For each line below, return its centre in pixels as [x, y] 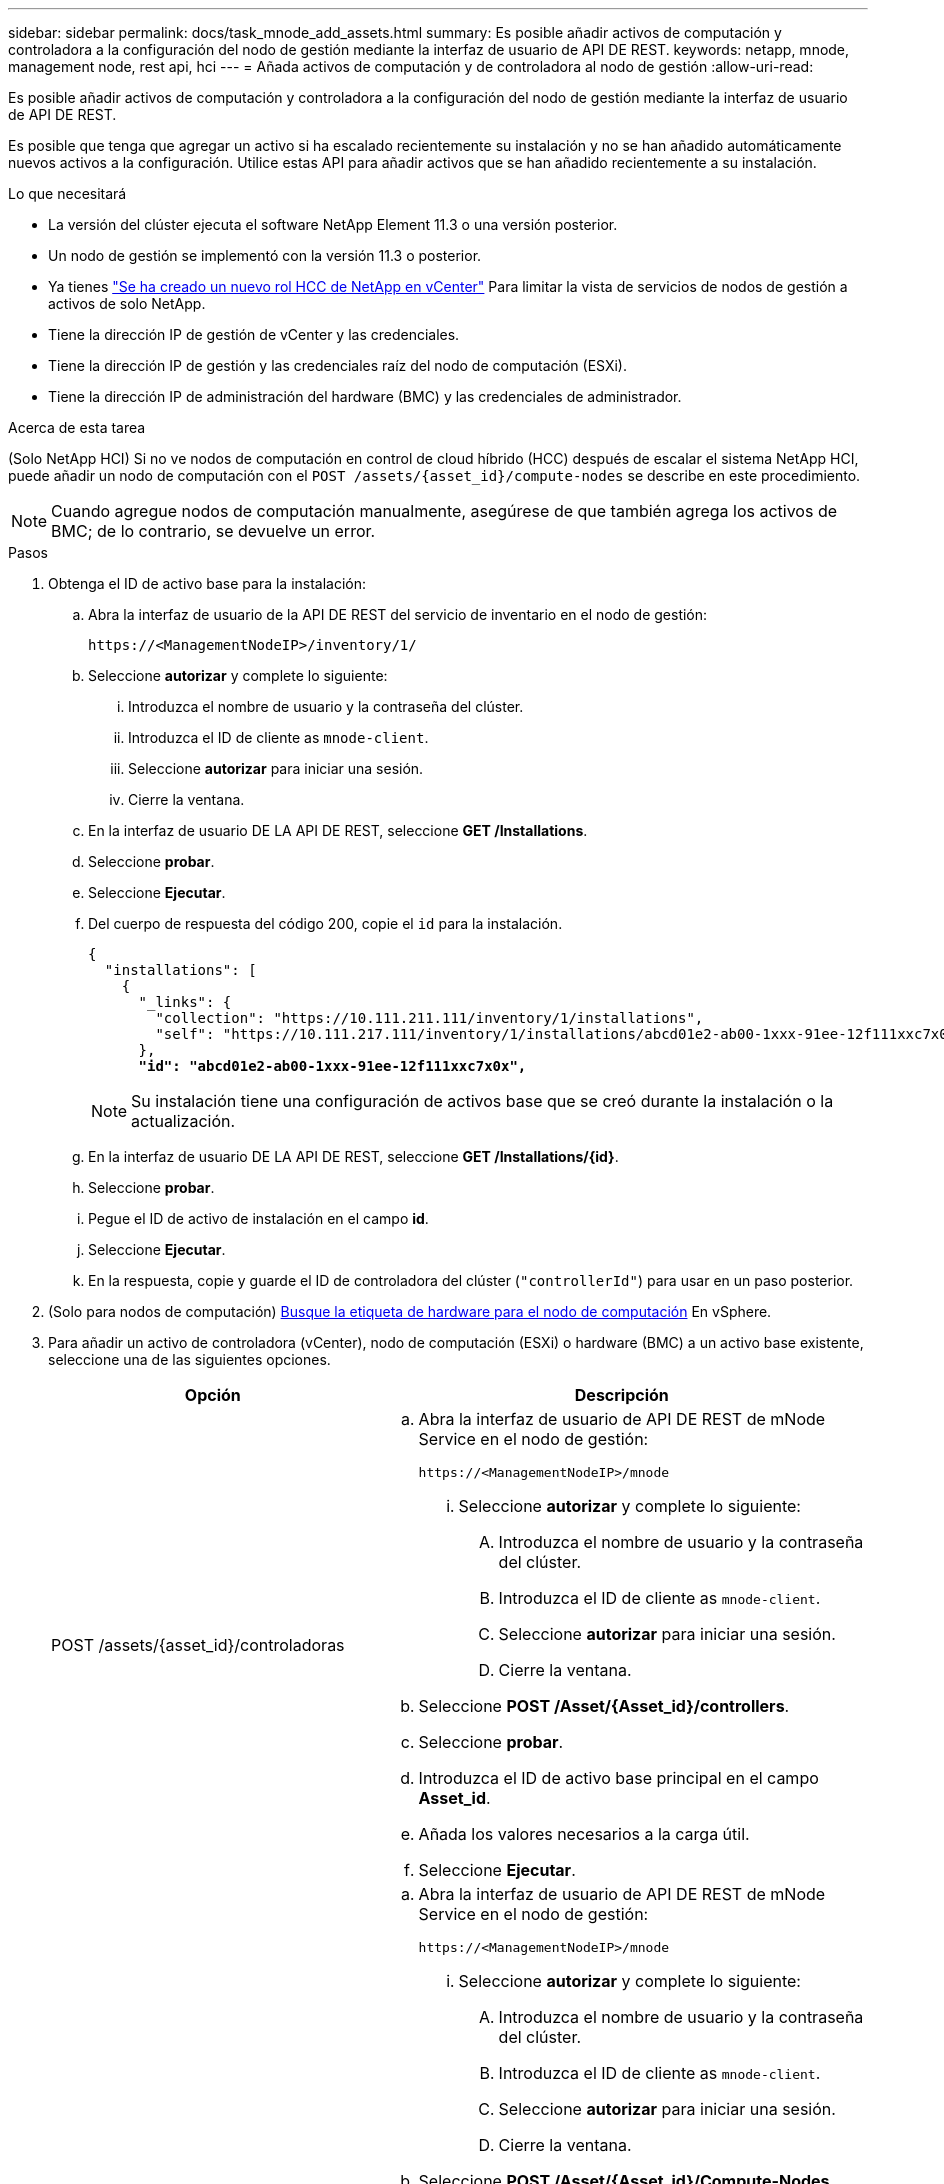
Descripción [621, 1395]
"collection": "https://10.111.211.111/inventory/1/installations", [429, 1018]
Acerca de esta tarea [77, 427]
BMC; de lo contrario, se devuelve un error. [213, 531]
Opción [212, 1395]
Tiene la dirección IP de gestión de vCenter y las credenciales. [254, 334]
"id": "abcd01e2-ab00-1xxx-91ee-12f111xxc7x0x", [332, 1066]
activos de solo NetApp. [127, 303]
